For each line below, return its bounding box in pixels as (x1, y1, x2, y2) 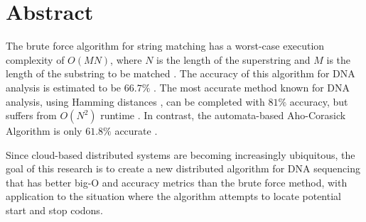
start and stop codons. (6, 203, 103, 218)
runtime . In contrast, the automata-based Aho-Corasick (100, 108, 346, 123)
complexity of (6, 52, 65, 67)
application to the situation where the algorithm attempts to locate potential (6, 189, 341, 204)
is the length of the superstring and (156, 52, 311, 67)
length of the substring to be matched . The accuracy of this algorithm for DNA (6, 66, 355, 81)
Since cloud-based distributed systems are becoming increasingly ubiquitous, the (6, 147, 355, 162)
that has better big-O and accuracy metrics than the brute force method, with (6, 174, 348, 189)
